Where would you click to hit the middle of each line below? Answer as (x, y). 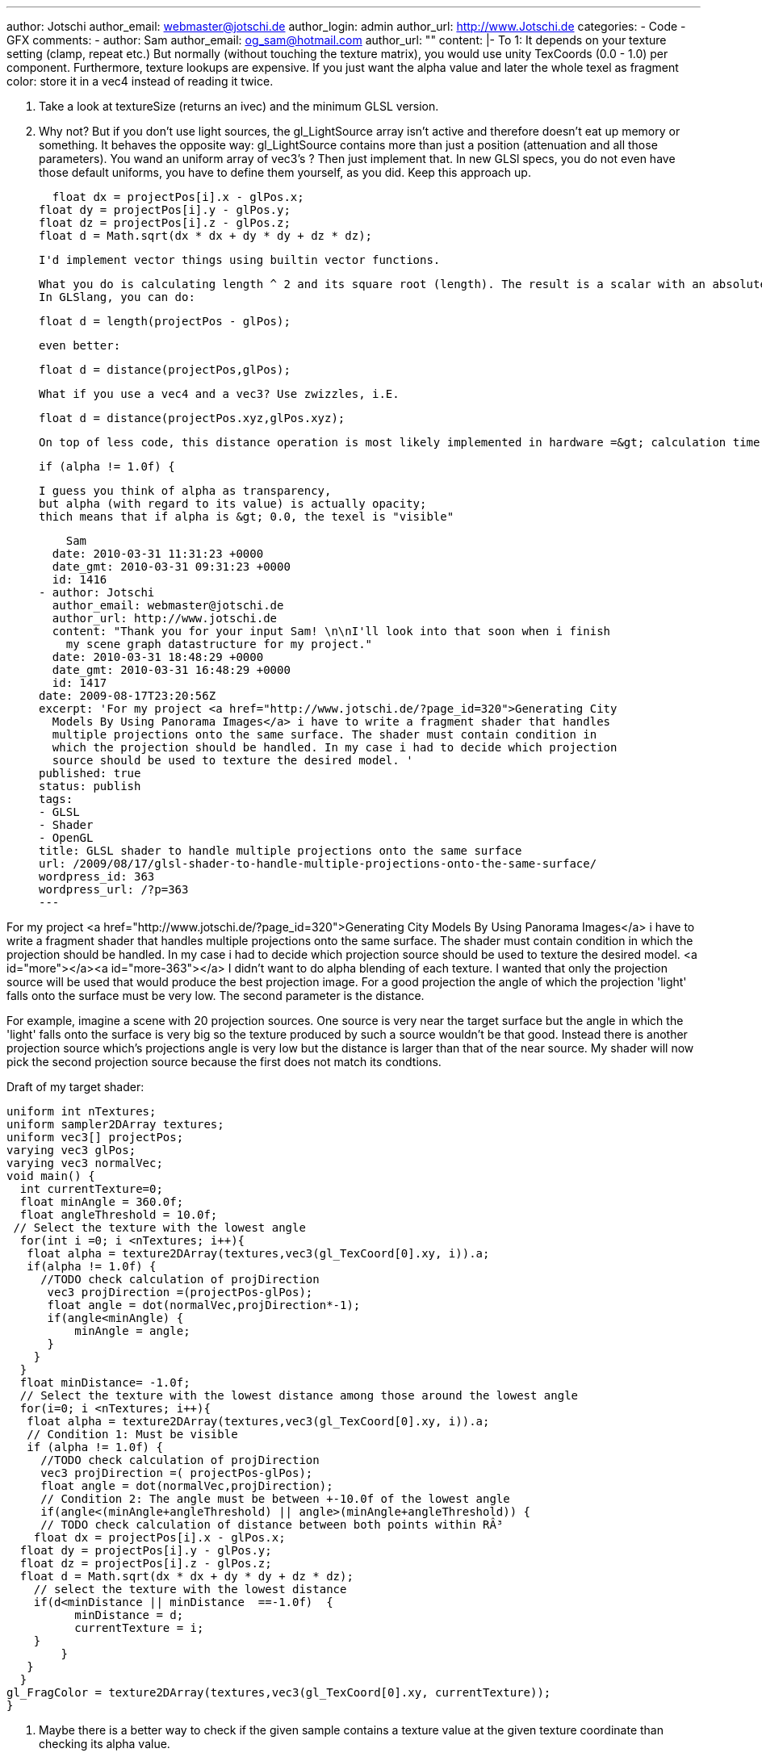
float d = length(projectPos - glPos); (165, 321)
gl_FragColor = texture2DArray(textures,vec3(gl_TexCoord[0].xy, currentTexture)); (279, 1692)
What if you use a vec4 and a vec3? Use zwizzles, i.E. (219, 394)
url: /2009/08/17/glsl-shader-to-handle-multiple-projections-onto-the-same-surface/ (318, 864)
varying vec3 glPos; (71, 1150)
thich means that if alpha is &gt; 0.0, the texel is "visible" (247, 517)
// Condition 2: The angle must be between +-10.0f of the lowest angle (275, 1499)
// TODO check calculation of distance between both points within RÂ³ (272, 1525)
